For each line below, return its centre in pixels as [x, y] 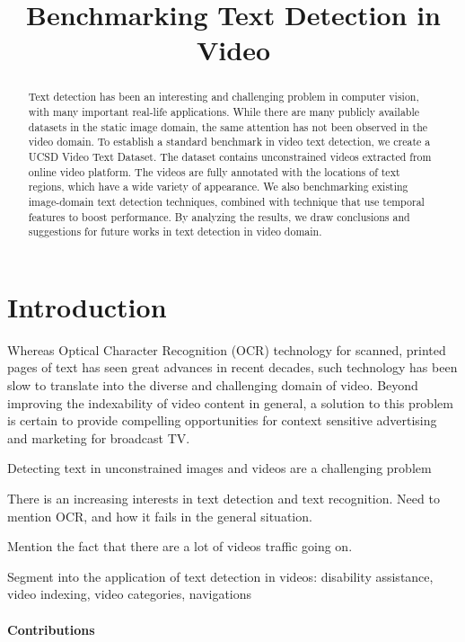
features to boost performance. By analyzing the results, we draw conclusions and [219, 216]
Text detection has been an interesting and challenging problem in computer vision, [224, 97]
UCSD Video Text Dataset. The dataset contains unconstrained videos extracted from [230, 156]
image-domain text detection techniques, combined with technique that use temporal [226, 201]
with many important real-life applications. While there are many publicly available [224, 112]
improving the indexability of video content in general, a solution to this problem [230, 402]
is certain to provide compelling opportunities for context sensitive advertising [222, 420]
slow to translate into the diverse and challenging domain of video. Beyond [213, 385]
